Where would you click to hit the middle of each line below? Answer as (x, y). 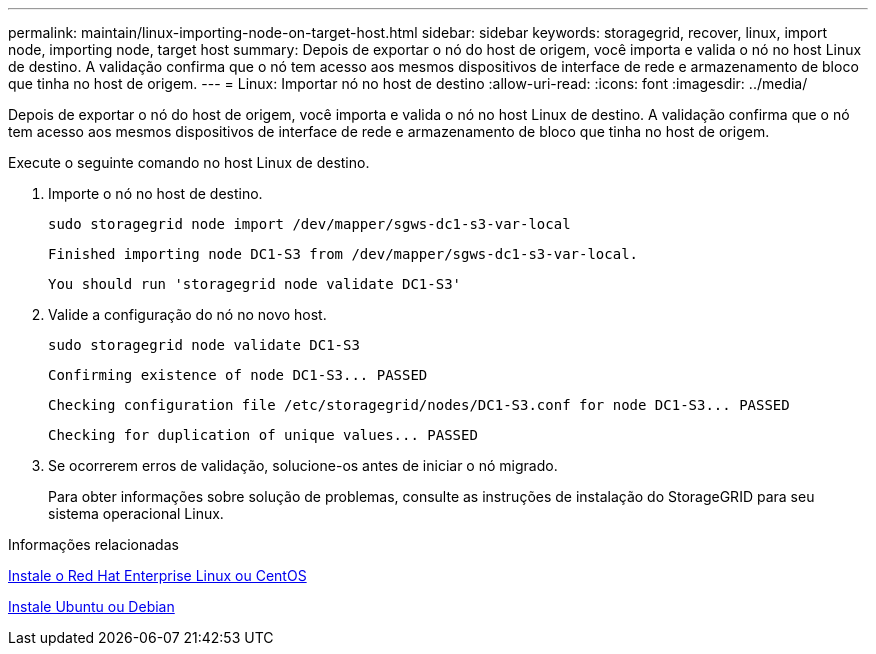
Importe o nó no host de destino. (155, 193)
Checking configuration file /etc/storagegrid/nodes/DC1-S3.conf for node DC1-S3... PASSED (419, 405)
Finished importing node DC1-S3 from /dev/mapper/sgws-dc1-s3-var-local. (343, 254)
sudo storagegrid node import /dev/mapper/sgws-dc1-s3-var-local (309, 224)
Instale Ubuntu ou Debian (91, 606)
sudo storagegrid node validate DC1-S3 (204, 345)
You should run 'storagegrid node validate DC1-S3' (255, 284)
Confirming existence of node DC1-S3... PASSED (238, 375)
